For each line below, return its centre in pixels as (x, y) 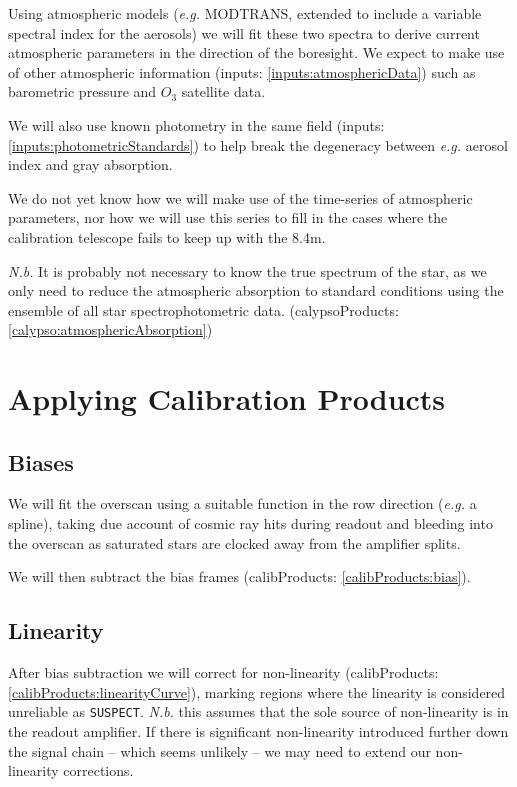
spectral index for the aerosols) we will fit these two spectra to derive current (244, 32)
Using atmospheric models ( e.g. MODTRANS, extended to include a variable (245, 13)
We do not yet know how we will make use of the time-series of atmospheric (240, 197)
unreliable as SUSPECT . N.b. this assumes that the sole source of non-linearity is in (258, 711)
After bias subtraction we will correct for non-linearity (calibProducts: (223, 672)
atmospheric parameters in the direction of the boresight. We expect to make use (256, 52)
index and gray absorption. (90, 164)
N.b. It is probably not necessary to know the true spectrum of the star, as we (247, 270)
